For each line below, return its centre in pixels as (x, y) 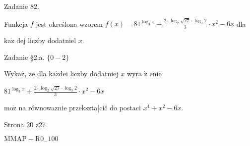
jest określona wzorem (69, 24)
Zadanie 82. (22, 6)
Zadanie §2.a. (24, 57)
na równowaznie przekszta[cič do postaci (80, 108)
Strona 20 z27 (25, 124)
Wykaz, (15, 73)
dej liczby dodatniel (46, 40)
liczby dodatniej (94, 73)
